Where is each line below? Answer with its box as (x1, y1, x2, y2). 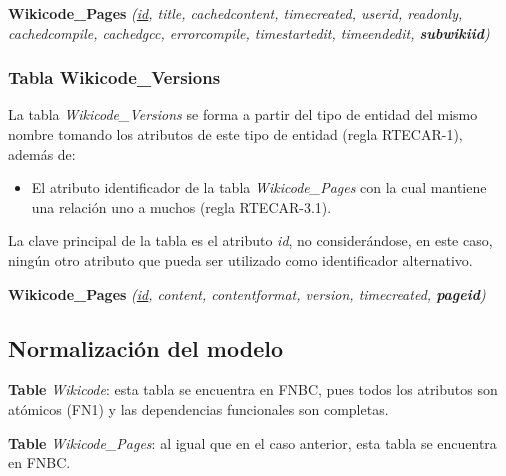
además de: (8, 143, 76, 164)
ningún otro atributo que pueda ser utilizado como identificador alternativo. (8, 249, 473, 270)
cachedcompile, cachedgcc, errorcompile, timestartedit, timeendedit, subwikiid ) (8, 22, 490, 43)
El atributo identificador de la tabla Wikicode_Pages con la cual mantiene (31, 177, 487, 198)
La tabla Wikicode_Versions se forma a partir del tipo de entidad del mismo (8, 104, 478, 125)
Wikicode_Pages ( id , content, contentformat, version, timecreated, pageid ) (8, 283, 486, 304)
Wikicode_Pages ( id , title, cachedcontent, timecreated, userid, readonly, (8, 3, 463, 23)
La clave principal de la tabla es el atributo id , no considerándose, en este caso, (8, 230, 493, 251)
